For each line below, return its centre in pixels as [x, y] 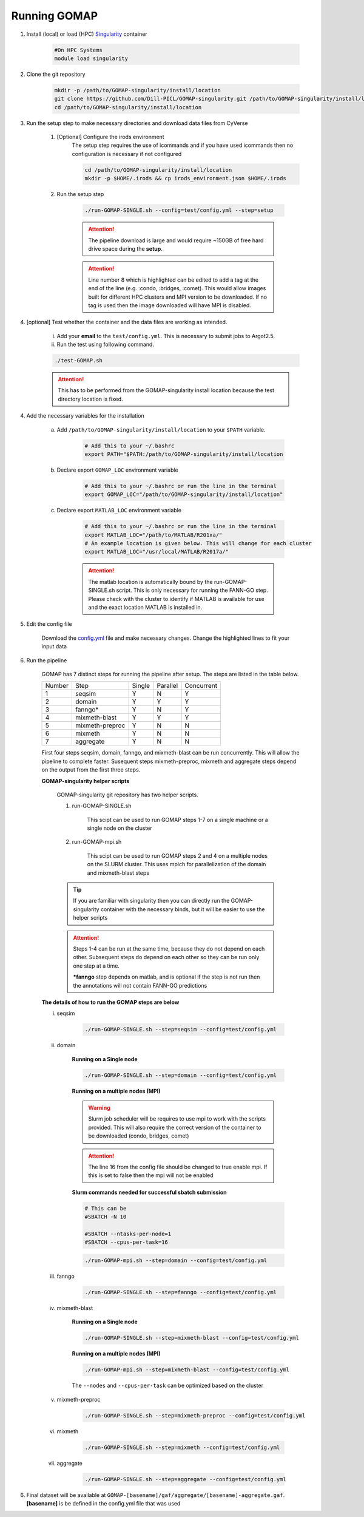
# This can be [106, 1208]
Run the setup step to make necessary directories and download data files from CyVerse [137, 123]
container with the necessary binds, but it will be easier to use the [183, 909]
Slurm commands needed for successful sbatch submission [149, 1192]
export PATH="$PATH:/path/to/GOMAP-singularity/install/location [184, 454]
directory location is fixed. [91, 399]
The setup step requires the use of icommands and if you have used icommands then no [183, 145]
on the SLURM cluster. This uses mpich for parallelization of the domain [177, 864]
